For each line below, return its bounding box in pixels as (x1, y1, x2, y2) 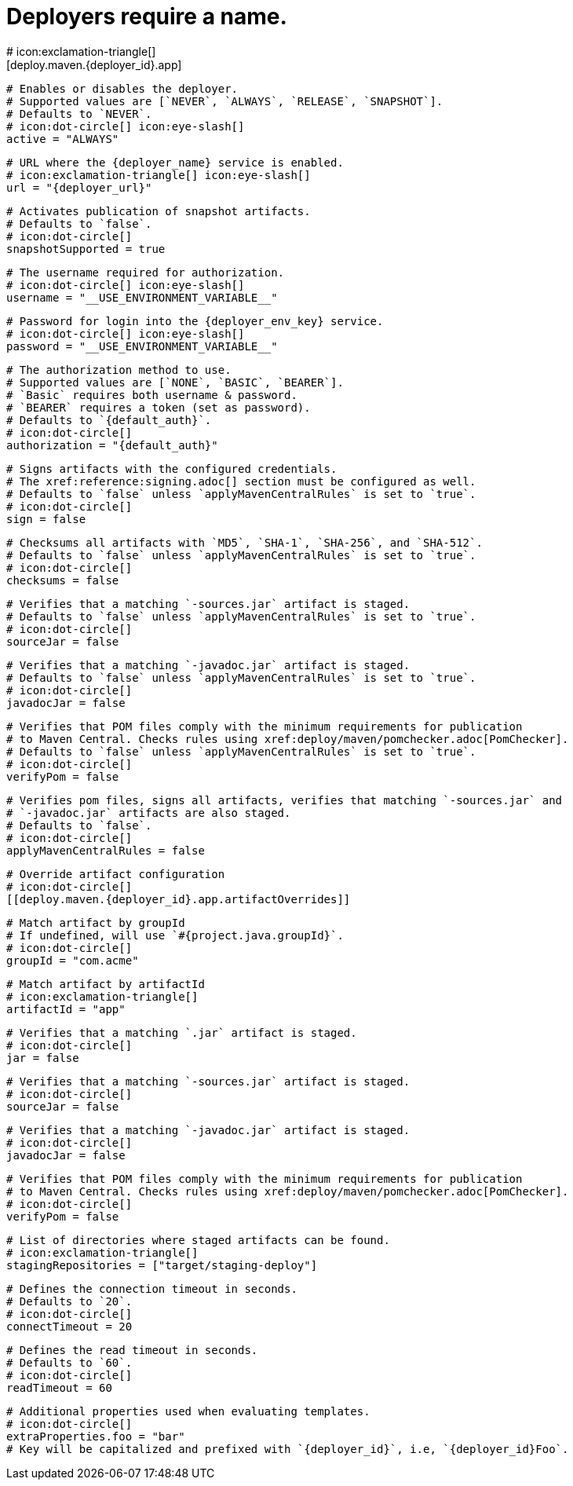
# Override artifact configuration (6, 867, 225, 880)
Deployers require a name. (6, 3, 287, 30)
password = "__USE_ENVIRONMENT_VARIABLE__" (6, 339, 278, 353)
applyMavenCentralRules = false (6, 844, 205, 857)
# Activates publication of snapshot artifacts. (6, 204, 311, 218)
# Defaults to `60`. (6, 1356, 133, 1369)
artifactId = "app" (6, 1002, 126, 1016)
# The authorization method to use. (6, 363, 232, 376)
